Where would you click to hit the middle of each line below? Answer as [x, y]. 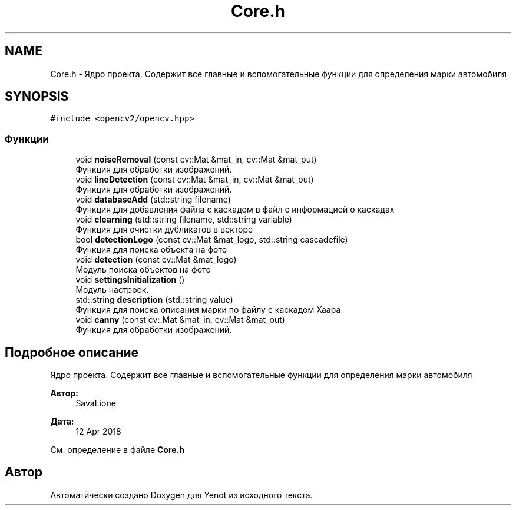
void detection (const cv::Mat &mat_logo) [156, 260]
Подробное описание [72, 352]
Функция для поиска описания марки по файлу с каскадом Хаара [208, 310]
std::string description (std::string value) [154, 300]
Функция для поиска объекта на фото [151, 250]
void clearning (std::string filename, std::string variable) [184, 220]
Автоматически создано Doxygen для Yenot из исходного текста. [181, 495]
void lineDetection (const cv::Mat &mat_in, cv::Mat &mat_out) [195, 180]
